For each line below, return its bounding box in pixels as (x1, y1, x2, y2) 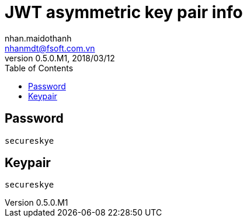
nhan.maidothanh (5, 33, 72, 43)
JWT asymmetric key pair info (5, 2, 243, 22)
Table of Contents (5, 63, 74, 73)
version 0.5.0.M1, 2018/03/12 (5, 53, 115, 63)
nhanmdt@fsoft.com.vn (5, 43, 95, 53)
